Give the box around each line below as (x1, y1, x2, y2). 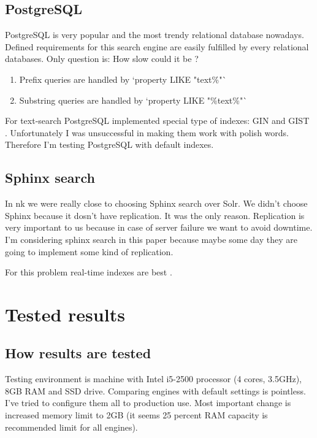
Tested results (5, 301, 125, 326)
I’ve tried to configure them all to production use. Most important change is (5, 396, 291, 409)
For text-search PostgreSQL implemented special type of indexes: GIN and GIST (5, 114, 310, 127)
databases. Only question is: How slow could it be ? (5, 52, 199, 65)
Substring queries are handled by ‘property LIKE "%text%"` (19, 93, 248, 106)
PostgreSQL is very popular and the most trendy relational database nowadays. (5, 28, 304, 41)
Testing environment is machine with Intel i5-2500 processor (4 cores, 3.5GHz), (5, 372, 302, 385)
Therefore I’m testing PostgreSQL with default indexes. (5, 138, 214, 151)
